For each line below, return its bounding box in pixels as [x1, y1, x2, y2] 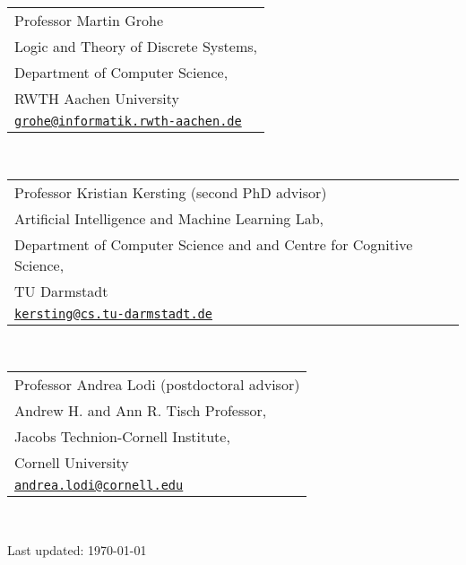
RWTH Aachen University [14, 88, 179, 109]
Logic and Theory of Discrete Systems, [14, 36, 257, 56]
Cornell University [14, 452, 129, 474]
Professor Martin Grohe [14, 10, 164, 30]
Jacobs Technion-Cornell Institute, [14, 426, 230, 448]
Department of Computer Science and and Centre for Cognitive [14, 233, 413, 255]
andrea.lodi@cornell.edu [14, 478, 184, 493]
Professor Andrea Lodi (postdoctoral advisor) [14, 374, 300, 395]
